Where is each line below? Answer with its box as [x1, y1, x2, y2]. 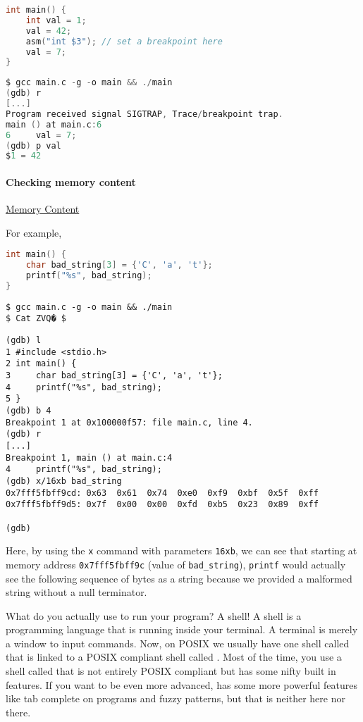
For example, [6, 225, 62, 239]
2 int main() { [6, 359, 77, 369]
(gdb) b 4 [6, 405, 51, 416]
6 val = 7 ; [6, 130, 77, 140]
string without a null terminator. [6, 585, 147, 599]
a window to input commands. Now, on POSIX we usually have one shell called [6, 635, 350, 650]
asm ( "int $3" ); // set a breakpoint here [25, 36, 223, 46]
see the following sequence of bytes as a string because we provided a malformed [6, 571, 352, 585]
